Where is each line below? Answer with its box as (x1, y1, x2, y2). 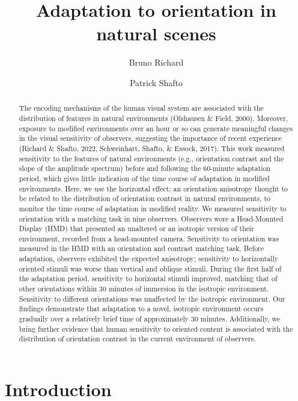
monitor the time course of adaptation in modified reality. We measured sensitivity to (19, 203, 287, 213)
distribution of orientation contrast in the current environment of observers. (19, 334, 256, 344)
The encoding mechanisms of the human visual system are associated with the (19, 103, 264, 113)
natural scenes (96, 21, 216, 46)
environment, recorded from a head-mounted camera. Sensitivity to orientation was (19, 233, 279, 243)
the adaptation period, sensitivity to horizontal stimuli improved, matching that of (19, 273, 278, 284)
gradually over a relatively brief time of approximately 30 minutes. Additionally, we (19, 314, 281, 324)
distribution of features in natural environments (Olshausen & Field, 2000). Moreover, (19, 113, 288, 123)
